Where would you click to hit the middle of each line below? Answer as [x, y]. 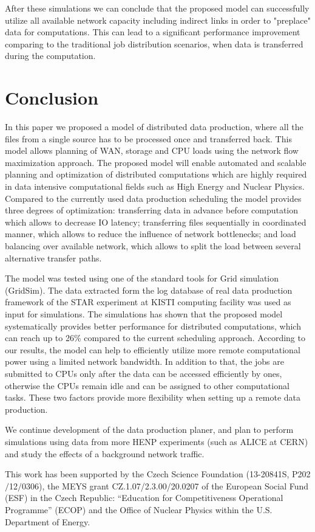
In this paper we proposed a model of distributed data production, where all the [154, 127]
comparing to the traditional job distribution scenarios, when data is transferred [154, 43]
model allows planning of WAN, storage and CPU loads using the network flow [152, 150]
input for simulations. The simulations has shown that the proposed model [144, 314]
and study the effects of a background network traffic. [105, 453]
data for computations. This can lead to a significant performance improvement [153, 32]
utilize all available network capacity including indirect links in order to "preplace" [158, 20]
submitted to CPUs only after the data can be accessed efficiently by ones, [144, 373]
